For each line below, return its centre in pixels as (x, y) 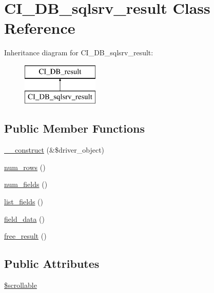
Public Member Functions (74, 128)
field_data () (24, 218)
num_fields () (26, 184)
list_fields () (24, 202)
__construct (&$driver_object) (54, 150)
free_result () (25, 236)
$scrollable (21, 285)
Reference (40, 28)
